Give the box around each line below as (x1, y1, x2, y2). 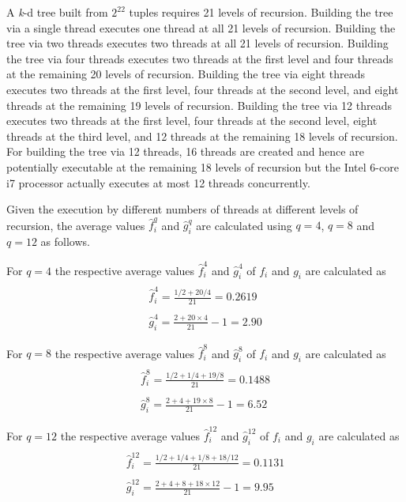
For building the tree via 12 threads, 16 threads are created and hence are (6, 143, 364, 160)
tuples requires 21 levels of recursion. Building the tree (129, 4, 393, 20)
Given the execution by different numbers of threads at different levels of (6, 201, 359, 217)
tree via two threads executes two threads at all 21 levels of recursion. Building (6, 35, 389, 51)
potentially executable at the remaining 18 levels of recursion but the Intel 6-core (6, 158, 399, 175)
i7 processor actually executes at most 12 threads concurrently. (6, 174, 310, 191)
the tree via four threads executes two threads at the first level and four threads (6, 50, 393, 66)
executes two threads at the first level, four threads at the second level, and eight (6, 81, 399, 97)
